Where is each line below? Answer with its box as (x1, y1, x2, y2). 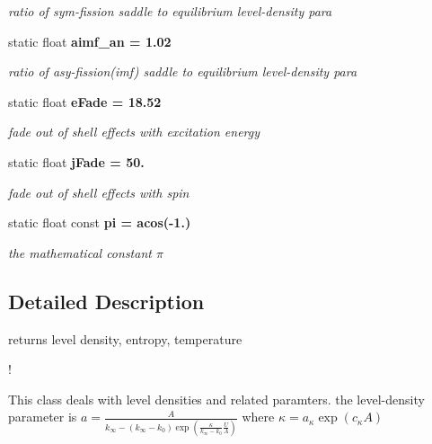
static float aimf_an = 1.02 (8, 31, 172, 50)
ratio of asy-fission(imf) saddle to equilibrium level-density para (8, 62, 357, 81)
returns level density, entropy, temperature (8, 329, 242, 348)
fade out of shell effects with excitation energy (8, 122, 260, 141)
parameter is (8, 407, 77, 426)
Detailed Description (8, 287, 205, 315)
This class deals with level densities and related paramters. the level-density (8, 389, 425, 408)
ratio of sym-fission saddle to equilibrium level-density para (8, 2, 332, 20)
